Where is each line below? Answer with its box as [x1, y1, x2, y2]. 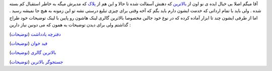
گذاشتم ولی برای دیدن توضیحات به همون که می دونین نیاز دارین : [9, 22, 131, 28]
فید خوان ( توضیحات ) [9, 40, 48, 46]
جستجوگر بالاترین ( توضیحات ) [9, 58, 63, 65]
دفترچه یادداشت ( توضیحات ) [9, 31, 61, 37]
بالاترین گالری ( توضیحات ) [9, 49, 56, 55]
